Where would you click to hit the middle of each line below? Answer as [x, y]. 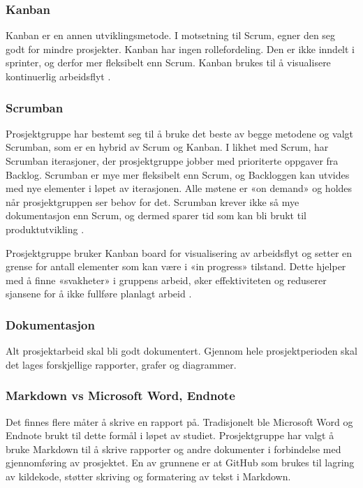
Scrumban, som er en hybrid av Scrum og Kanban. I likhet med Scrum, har [167, 147]
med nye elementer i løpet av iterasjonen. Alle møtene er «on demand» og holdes [179, 188]
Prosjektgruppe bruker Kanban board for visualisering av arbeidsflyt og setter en [179, 252]
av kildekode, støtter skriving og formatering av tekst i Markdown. [148, 476]
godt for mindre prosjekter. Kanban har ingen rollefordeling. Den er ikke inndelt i [180, 49]
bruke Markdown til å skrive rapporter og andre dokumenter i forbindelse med [173, 449]
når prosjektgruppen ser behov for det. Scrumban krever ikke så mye [153, 201]
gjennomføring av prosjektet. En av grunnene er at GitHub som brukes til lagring [180, 463]
